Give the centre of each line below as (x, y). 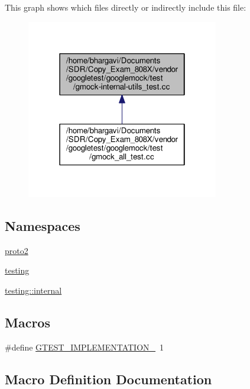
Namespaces (43, 225)
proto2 (17, 250)
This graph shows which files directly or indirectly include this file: (126, 7)
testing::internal (33, 290)
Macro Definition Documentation (108, 379)
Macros (27, 322)
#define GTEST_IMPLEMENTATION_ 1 (85, 347)
